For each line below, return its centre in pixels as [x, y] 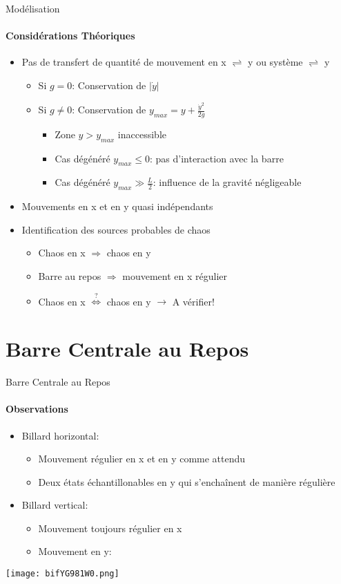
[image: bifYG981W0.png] [62, 574]
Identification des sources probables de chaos [116, 229]
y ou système [275, 62]
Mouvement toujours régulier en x [110, 528]
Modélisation [33, 8]
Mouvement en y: [75, 551]
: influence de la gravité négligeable [227, 182]
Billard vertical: [55, 505]
